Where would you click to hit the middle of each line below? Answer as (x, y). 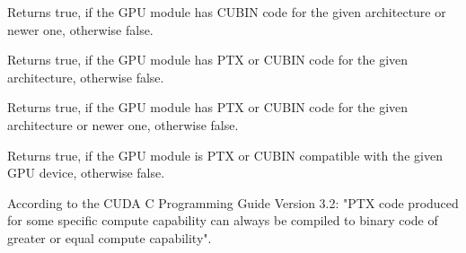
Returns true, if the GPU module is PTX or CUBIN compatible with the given (225, 155)
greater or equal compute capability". (110, 237)
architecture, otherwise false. (86, 77)
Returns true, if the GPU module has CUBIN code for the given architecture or (227, 12)
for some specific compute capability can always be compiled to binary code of (223, 220)
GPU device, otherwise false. (86, 173)
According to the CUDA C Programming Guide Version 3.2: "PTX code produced (233, 202)
